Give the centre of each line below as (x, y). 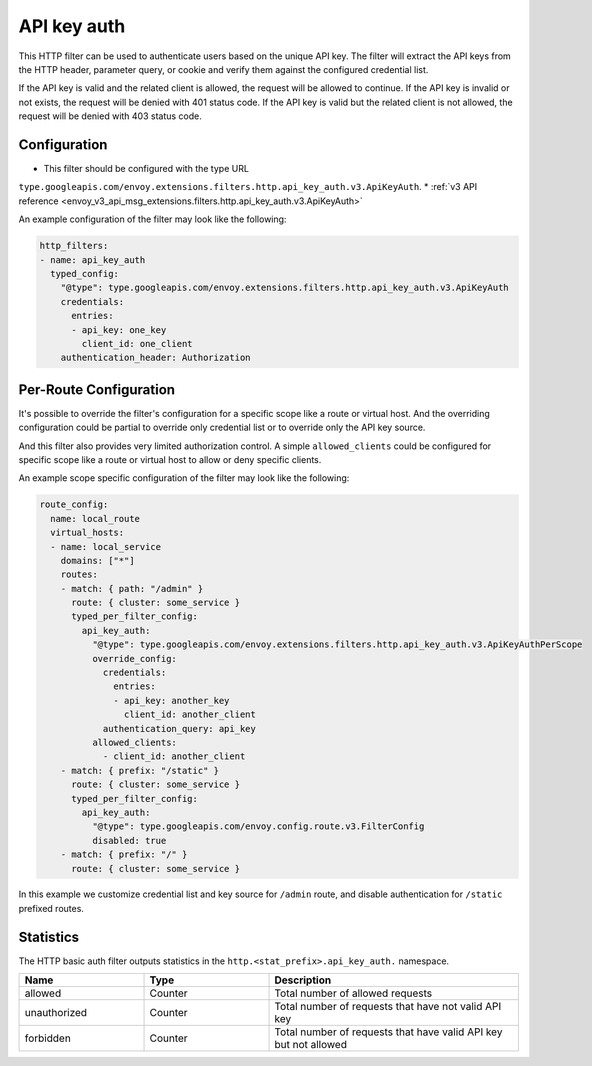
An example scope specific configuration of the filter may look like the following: (184, 478)
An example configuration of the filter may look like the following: (152, 219)
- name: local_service (106, 546)
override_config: (134, 658)
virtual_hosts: (87, 533)
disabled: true (129, 840)
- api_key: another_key (171, 700)
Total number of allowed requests (353, 993)
